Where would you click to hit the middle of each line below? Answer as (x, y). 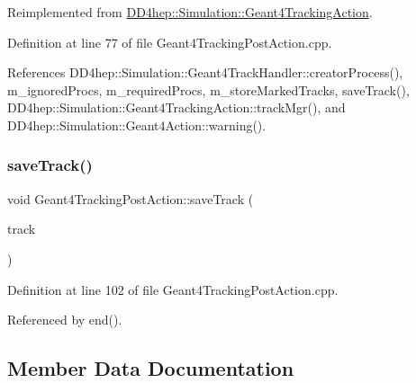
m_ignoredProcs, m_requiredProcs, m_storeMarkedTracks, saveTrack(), (208, 89)
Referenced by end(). (65, 320)
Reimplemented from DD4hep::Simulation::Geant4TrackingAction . (190, 12)
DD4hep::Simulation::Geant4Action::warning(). (137, 125)
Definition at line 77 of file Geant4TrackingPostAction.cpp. (170, 42)
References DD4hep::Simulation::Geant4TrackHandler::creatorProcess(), (205, 72)
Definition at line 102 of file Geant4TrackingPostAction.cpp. (173, 289)
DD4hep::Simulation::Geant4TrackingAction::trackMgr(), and (176, 107)
